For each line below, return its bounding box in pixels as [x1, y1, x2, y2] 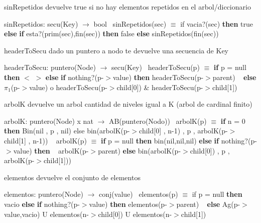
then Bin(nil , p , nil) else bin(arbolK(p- [4, 125, 130, 136]
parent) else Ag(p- [176, 198, 240, 209]
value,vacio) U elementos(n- [4, 208, 89, 219]
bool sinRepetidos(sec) [93, 18, 167, 29]
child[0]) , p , [190, 145, 230, 156]
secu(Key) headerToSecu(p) [111, 62, 200, 72]
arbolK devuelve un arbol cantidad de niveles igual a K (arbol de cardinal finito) [4, 99, 252, 109]
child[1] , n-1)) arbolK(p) [4, 135, 87, 145]
